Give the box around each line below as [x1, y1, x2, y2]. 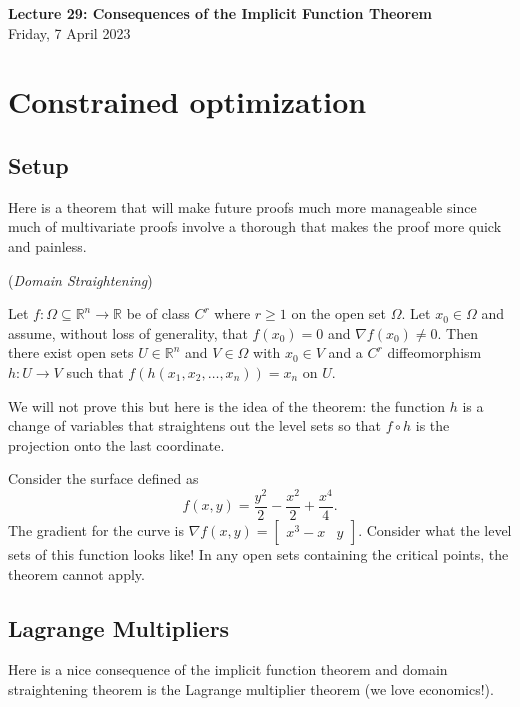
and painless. [8, 235, 87, 256]
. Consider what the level [358, 520, 512, 541]
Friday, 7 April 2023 [8, 22, 131, 43]
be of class [126, 303, 190, 324]
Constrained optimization [8, 81, 367, 122]
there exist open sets [8, 342, 134, 363]
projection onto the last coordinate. [8, 434, 225, 455]
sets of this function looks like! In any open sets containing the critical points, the [8, 544, 509, 565]
